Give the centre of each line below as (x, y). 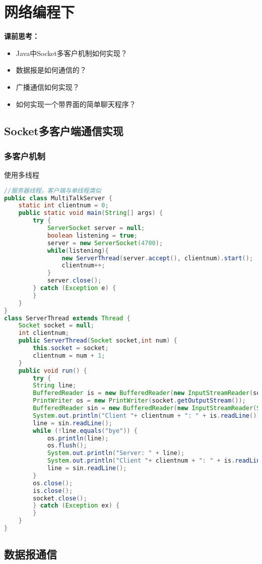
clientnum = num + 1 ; (69, 355)
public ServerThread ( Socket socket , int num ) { (98, 341)
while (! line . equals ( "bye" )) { (85, 431)
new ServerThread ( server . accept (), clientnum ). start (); (157, 258)
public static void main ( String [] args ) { (91, 213)
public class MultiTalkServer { (58, 198)
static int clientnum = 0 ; (63, 206)
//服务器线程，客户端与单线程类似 (53, 190)
